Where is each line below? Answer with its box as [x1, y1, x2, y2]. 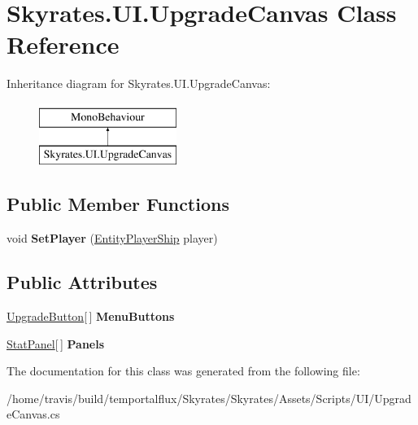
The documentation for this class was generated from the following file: [7, 362, 360, 379]
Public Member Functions [7, 191, 229, 217]
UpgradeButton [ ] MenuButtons [7, 308, 175, 325]
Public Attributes [7, 269, 158, 295]
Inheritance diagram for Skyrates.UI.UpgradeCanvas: [7, 75, 271, 92]
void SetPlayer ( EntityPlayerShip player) [7, 230, 218, 247]
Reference [7, 28, 120, 61]
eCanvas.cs [7, 405, 60, 423]
